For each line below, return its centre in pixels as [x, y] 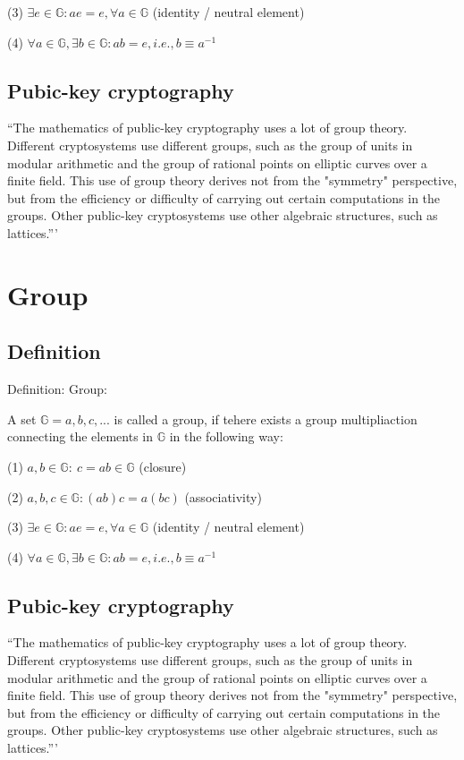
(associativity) [223, 496]
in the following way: [226, 436]
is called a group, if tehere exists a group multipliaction [266, 418]
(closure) [163, 466]
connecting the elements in [80, 436]
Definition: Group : [57, 389]
